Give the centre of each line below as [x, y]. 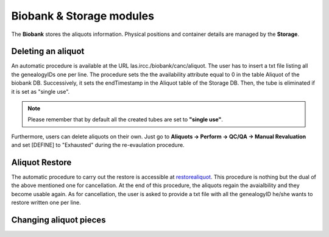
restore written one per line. [46, 203]
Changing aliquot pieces [58, 220]
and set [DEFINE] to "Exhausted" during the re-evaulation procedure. [98, 145]
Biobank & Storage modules [83, 16]
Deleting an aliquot [48, 51]
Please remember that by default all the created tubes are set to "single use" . [126, 119]
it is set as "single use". [41, 91]
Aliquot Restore [41, 162]
